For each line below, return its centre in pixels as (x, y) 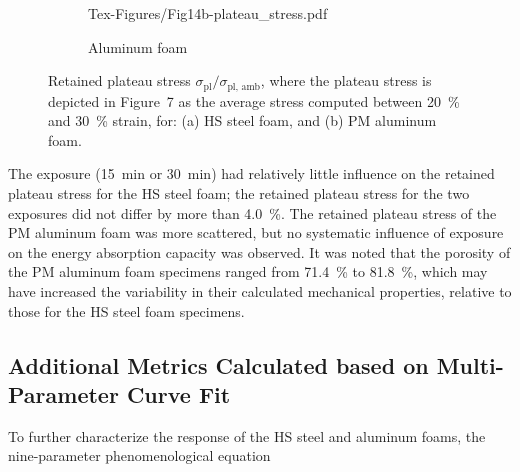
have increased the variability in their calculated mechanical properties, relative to (260, 290)
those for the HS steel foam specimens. (126, 310)
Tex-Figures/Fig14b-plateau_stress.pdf (208, 13)
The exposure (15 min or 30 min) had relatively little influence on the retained (251, 173)
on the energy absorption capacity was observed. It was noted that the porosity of (259, 251)
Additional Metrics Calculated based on (218, 364)
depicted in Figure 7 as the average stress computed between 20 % (254, 100)
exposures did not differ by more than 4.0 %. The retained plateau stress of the (252, 212)
